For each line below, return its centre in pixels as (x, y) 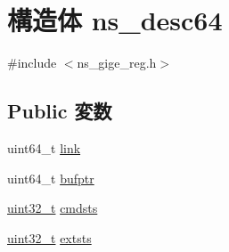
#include (32, 63)
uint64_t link (44, 147)
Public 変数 (60, 111)
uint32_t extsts (49, 237)
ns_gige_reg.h (117, 63)
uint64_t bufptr (51, 178)
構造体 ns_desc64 (115, 20)
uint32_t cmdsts (53, 208)
